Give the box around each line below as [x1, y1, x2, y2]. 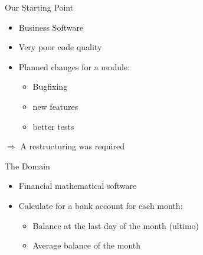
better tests [32, 120, 74, 132]
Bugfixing [32, 80, 68, 93]
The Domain [5, 159, 50, 172]
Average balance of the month [32, 239, 141, 251]
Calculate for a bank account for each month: [18, 199, 183, 211]
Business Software [18, 21, 84, 33]
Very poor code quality [18, 41, 102, 53]
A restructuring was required [20, 140, 125, 152]
